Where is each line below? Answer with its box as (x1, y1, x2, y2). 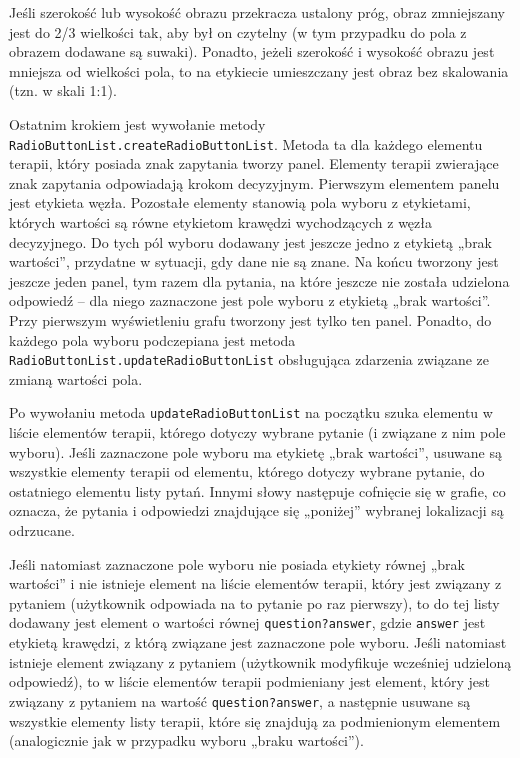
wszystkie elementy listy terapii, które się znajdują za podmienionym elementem (9, 710, 501, 731)
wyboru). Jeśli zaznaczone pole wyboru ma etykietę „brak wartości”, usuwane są (9, 441, 502, 462)
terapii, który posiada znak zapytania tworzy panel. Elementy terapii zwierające (9, 153, 499, 174)
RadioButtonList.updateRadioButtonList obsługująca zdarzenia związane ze (9, 349, 490, 370)
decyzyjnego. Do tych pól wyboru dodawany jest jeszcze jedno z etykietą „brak (9, 231, 493, 252)
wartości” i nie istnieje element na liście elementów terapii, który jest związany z (9, 573, 502, 594)
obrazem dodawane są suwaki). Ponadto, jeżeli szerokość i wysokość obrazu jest (9, 41, 495, 62)
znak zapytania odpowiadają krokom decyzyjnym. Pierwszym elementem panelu (9, 172, 500, 193)
